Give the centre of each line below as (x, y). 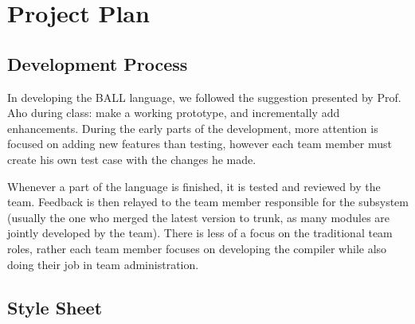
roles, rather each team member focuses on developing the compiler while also (197, 248)
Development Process (98, 63)
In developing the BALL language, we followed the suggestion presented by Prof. (204, 97)
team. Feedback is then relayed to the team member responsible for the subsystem (208, 202)
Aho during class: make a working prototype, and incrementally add (174, 113)
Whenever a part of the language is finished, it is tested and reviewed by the (194, 186)
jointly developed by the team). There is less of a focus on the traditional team (200, 233)
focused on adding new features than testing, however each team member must (200, 144)
